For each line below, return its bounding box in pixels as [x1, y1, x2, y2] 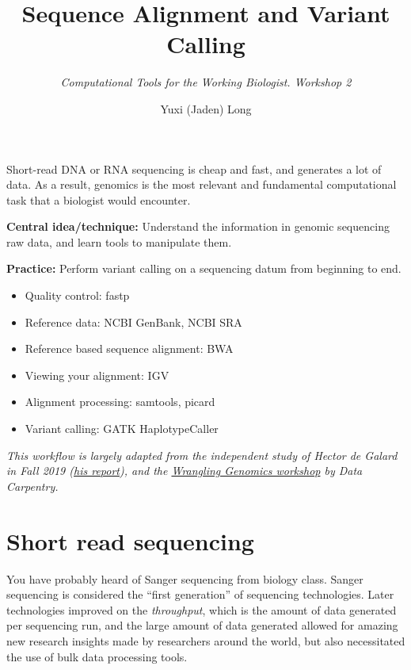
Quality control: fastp [25, 287, 130, 304]
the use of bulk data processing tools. [6, 648, 188, 664]
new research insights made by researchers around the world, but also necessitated [6, 632, 405, 649]
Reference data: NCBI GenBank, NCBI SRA [25, 313, 242, 330]
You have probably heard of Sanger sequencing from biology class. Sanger [6, 570, 363, 587]
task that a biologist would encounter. [6, 191, 191, 208]
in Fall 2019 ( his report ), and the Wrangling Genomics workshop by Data [6, 462, 363, 479]
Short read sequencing [6, 524, 254, 557]
